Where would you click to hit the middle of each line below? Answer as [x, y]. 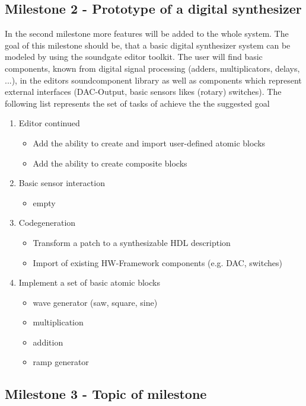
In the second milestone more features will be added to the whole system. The [147, 33]
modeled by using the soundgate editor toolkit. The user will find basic [134, 57]
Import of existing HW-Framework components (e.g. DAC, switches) [157, 262]
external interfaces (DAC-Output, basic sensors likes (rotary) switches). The [143, 92]
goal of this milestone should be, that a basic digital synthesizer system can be [148, 45]
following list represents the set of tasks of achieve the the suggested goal [137, 103]
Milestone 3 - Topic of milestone [106, 394]
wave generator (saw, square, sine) [95, 302]
